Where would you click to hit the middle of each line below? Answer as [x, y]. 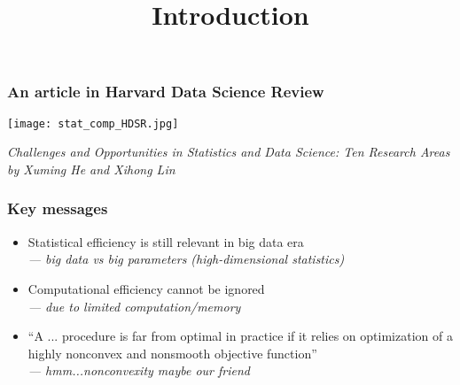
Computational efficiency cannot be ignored [146, 288]
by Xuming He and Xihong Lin [91, 169]
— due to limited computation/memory [134, 306]
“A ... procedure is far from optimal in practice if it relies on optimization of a [240, 336]
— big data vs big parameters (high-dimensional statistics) [186, 259]
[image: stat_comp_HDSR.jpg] [93, 123]
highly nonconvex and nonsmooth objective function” [172, 353]
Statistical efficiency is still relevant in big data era [166, 241]
